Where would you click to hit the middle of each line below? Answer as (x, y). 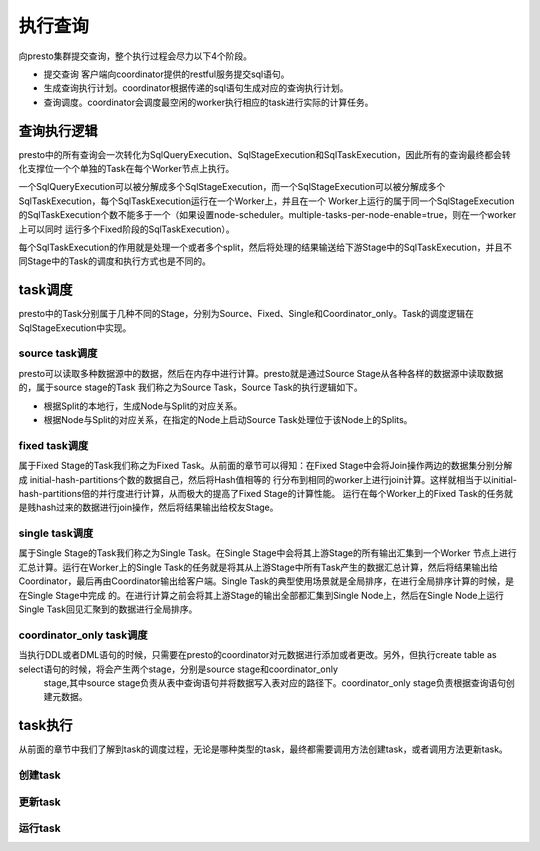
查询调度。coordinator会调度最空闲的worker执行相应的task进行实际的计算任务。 (208, 102)
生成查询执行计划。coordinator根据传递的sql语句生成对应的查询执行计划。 (196, 88)
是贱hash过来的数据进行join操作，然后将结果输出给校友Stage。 (148, 507)
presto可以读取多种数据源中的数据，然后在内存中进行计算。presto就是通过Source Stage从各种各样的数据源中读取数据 (261, 373)
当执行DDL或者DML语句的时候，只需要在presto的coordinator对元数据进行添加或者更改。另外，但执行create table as (257, 655)
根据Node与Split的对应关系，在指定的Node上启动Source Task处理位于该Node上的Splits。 (228, 419)
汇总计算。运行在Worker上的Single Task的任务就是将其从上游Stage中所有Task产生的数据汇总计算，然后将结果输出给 (258, 567)
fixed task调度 (53, 445)
